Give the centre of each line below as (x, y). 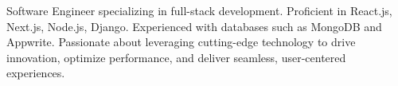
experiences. (36, 73)
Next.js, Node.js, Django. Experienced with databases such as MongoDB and (194, 26)
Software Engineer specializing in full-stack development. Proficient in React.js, (199, 10)
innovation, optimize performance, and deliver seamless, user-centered (176, 57)
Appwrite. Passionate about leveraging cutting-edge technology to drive (181, 42)
